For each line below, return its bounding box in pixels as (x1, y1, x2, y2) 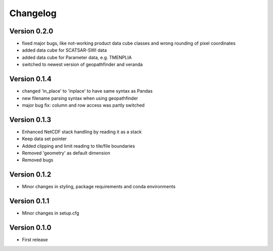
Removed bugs (22, 157, 54, 163)
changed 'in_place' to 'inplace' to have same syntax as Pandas (22, 88, 153, 94)
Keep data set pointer (22, 136, 67, 142)
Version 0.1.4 (9, 75, 52, 83)
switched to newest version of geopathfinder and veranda (22, 61, 143, 68)
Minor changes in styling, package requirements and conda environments (22, 184, 176, 190)
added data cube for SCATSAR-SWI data (22, 47, 107, 53)
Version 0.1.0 (9, 223, 52, 232)
